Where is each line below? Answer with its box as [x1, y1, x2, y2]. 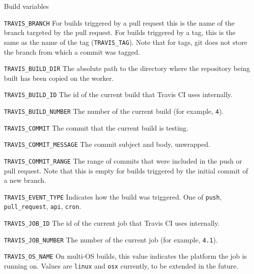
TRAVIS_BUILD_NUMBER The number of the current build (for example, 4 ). [4, 106, 224, 116]
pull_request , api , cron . [4, 201, 82, 211]
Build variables [4, 1, 49, 11]
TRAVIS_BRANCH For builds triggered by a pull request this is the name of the [4, 17, 235, 28]
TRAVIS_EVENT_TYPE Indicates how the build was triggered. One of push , [4, 191, 222, 202]
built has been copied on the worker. [4, 72, 114, 83]
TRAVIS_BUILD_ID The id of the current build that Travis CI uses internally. [4, 89, 233, 100]
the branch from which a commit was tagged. [4, 46, 141, 57]
